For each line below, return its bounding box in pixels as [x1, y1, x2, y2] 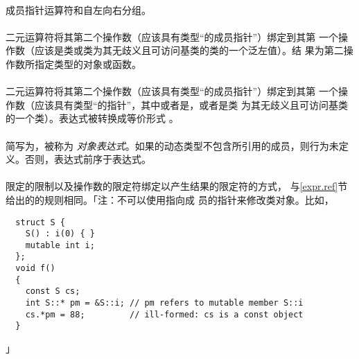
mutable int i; [25, 240, 95, 250]
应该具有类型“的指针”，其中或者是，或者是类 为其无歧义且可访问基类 [34, 97, 348, 112]
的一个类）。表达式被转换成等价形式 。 [6, 111, 179, 125]
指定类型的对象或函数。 [34, 56, 141, 71]
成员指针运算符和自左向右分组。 [6, 2, 151, 17]
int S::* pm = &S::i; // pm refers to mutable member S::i [25, 298, 304, 308]
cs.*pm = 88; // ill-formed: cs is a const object [25, 309, 304, 319]
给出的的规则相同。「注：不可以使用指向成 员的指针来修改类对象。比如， [6, 192, 334, 207]
